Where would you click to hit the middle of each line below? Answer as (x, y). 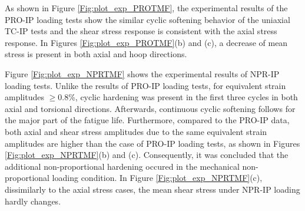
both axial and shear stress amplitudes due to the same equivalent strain (136, 131)
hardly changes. (33, 201)
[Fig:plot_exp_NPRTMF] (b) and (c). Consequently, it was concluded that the (147, 155)
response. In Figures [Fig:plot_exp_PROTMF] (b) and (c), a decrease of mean (146, 42)
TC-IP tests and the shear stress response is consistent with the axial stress (141, 31)
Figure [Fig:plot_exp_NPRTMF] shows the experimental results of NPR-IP (142, 73)
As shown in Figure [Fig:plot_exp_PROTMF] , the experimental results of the (146, 8)
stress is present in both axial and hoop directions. (96, 54)
